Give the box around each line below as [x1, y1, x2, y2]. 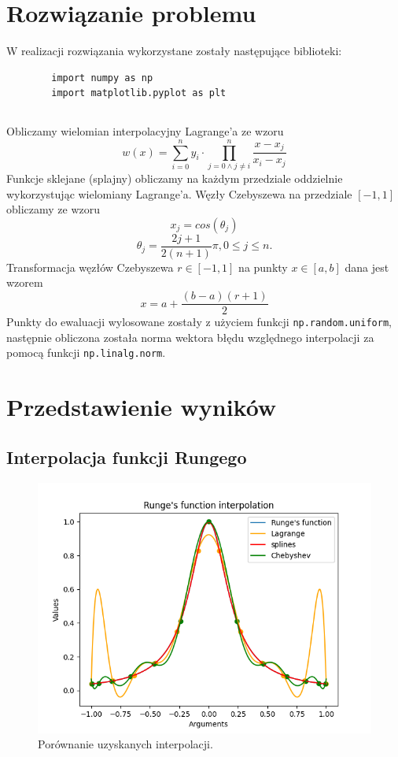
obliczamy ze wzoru [6, 201, 101, 217]
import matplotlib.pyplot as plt [51, 87, 227, 99]
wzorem [6, 274, 43, 291]
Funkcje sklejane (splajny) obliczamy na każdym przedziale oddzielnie [6, 170, 343, 187]
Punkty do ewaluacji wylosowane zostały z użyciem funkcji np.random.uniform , [6, 314, 392, 330]
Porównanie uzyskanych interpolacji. [38, 736, 213, 752]
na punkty [238, 258, 288, 275]
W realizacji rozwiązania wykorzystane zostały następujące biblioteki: [6, 43, 342, 59]
